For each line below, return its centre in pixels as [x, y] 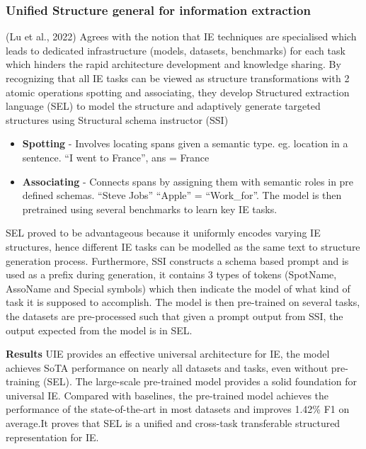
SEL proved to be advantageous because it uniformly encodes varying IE [163, 233]
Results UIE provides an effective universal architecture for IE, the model [168, 354]
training [23, 381]
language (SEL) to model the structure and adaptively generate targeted [163, 106]
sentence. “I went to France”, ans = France [116, 157]
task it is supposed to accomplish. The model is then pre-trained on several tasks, [183, 302]
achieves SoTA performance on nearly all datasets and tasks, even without [167, 367]
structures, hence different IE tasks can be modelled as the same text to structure [183, 246]
